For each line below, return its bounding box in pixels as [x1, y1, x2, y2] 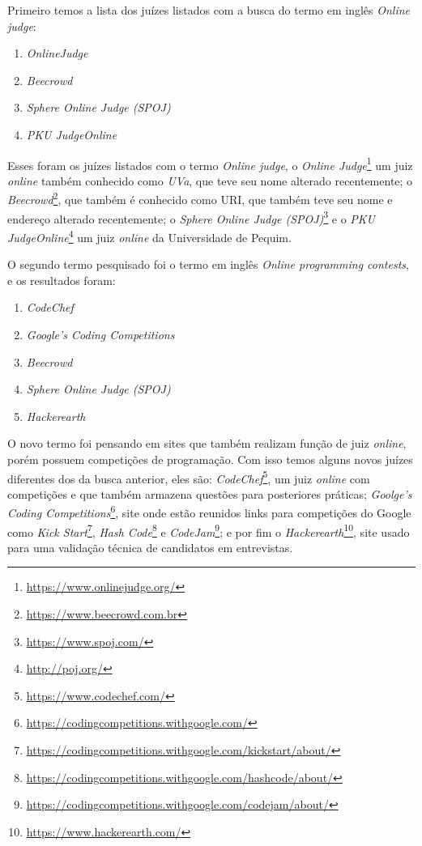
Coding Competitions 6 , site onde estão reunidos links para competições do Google [7, 502, 411, 521]
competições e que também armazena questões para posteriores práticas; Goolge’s [7, 485, 412, 502]
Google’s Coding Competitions [26, 325, 175, 342]
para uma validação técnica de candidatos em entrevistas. [7, 538, 293, 555]
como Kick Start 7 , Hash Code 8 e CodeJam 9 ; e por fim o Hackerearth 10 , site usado [7, 521, 410, 540]
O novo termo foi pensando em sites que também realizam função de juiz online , [7, 435, 407, 452]
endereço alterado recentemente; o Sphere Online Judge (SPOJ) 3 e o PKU [7, 207, 376, 227]
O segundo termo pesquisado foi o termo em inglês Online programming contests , [7, 256, 409, 273]
